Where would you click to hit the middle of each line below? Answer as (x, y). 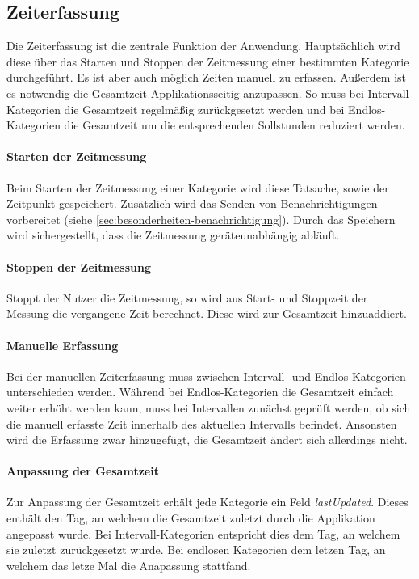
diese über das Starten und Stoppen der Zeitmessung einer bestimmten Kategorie (208, 61)
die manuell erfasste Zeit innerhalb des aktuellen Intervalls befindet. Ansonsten (202, 423)
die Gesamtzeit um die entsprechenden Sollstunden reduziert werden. (235, 125)
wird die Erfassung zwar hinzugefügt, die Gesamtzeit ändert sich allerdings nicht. (207, 440)
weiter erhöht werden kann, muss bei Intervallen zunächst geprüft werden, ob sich (209, 407)
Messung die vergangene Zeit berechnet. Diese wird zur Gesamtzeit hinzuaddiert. (207, 313)
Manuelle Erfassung (63, 345)
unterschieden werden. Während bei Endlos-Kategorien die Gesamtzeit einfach (200, 392)
